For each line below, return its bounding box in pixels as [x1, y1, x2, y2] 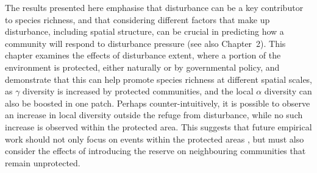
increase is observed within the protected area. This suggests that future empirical [5, 120, 312, 133]
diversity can [264, 85, 312, 97]
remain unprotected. [5, 156, 80, 169]
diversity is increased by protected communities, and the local [23, 85, 254, 97]
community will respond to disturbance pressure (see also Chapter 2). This [5, 37, 286, 49]
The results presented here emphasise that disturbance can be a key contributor [5, 1, 304, 13]
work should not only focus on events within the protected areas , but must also [5, 132, 304, 145]
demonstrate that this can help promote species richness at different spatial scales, [5, 72, 313, 85]
